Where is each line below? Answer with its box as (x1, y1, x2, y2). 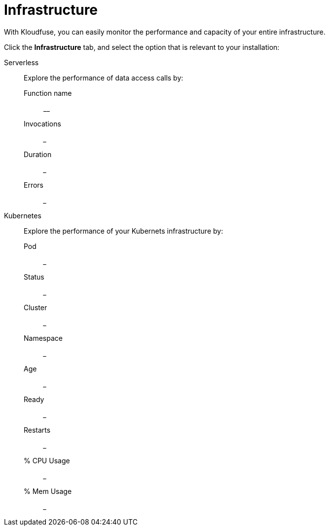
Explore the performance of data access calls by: (24, 73, 183, 82)
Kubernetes (4, 211, 41, 220)
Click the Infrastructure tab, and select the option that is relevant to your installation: (4, 42, 280, 51)
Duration (24, 150, 52, 159)
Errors (24, 180, 43, 189)
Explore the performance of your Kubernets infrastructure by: (24, 226, 223, 235)
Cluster (24, 303, 47, 312)
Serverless (4, 58, 39, 67)
